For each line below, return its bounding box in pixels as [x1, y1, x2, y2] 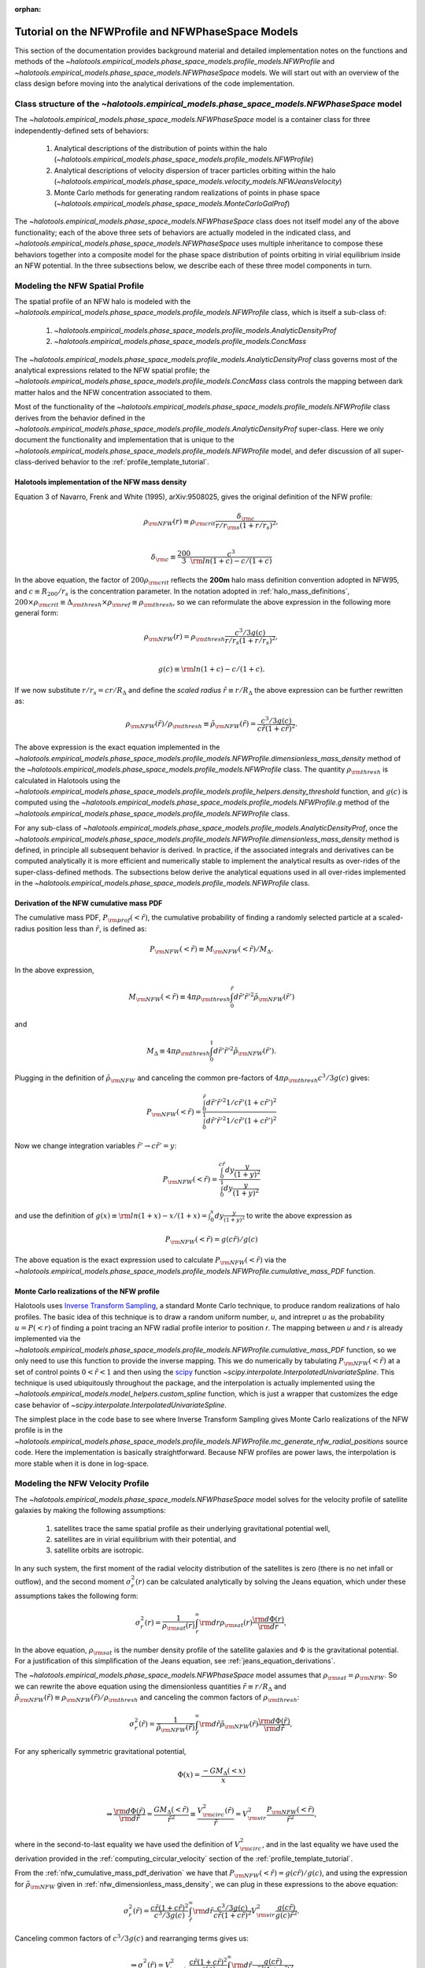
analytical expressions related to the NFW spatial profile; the [14, 366, 210, 375]
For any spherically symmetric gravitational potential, [14, 1747, 187, 1756]
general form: [14, 609, 59, 618]
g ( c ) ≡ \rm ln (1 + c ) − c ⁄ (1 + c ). [157, 665, 265, 674]
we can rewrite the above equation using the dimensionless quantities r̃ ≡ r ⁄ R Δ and [14, 1681, 286, 1692]
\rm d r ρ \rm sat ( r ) [199, 1618, 253, 1629]
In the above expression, [14, 965, 94, 975]
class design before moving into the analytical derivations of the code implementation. [14, 79, 295, 88]
